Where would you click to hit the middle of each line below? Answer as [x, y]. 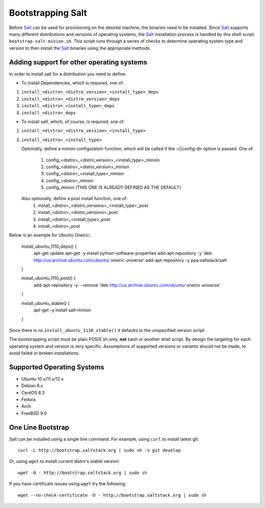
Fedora [28, 399]
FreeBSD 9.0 [34, 413]
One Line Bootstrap [39, 427]
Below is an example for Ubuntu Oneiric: [50, 235]
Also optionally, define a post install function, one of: [74, 199]
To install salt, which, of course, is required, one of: [73, 121]
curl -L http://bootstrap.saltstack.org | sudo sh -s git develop [99, 450]
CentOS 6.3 [33, 392]
